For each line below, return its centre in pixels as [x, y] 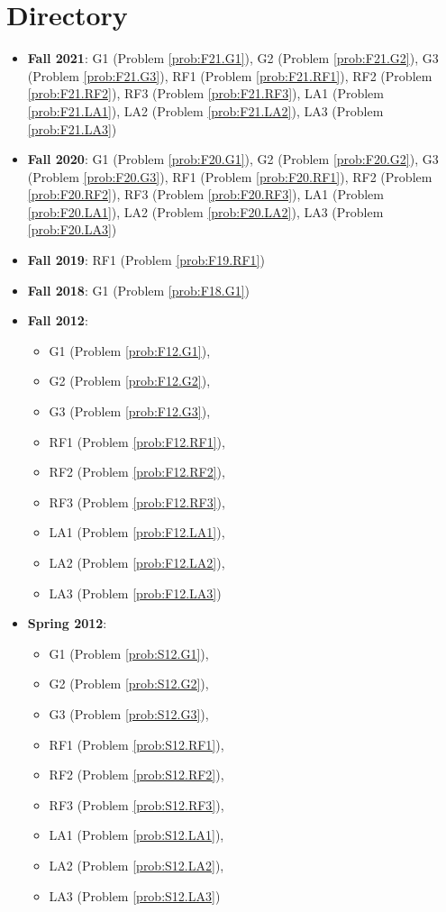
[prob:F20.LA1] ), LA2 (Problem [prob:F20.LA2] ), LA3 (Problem [205, 211]
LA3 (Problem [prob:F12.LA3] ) [135, 593]
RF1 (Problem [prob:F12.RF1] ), [137, 441]
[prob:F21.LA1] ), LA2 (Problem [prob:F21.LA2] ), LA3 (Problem [205, 110]
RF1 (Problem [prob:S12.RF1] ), [137, 744]
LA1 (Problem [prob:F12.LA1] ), [137, 532]
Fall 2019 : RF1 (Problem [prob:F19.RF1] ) [146, 260]
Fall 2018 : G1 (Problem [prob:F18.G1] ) [139, 290]
